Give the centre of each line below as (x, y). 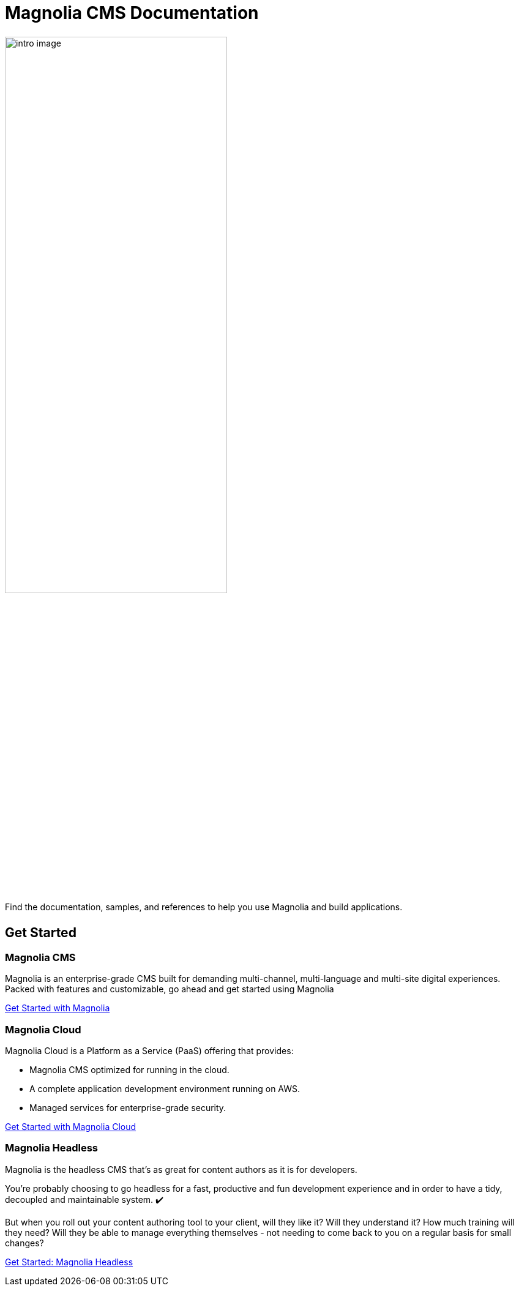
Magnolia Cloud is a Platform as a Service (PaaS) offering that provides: (149, 1051)
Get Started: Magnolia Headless (69, 1262)
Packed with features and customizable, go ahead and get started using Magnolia (170, 989)
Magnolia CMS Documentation (132, 13)
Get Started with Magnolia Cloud (71, 1127)
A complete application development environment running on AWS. (165, 1089)
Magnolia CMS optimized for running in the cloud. (129, 1070)
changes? (24, 1243)
